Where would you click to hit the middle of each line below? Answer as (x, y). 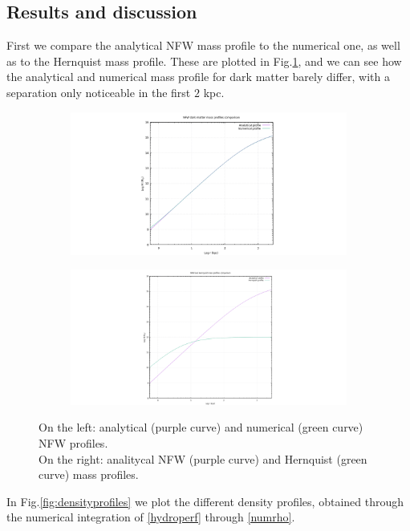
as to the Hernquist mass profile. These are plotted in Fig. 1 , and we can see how (204, 61)
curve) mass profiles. (89, 474)
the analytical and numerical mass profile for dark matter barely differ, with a (199, 77)
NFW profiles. (73, 443)
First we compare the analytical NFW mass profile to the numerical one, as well (203, 45)
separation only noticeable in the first (99, 92)
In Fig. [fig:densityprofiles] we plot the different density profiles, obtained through (205, 501)
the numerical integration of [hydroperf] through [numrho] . (151, 517)
